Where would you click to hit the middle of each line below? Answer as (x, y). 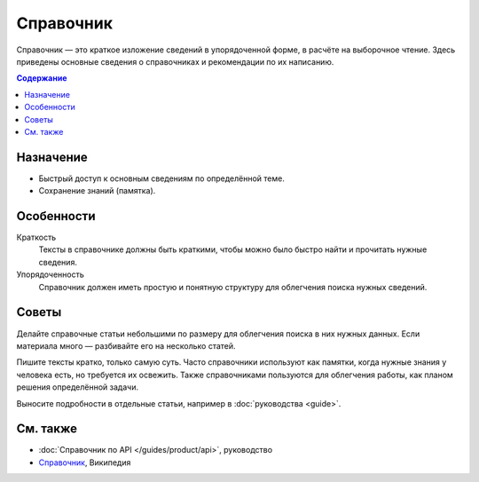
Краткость (36, 237)
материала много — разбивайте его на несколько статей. (126, 345)
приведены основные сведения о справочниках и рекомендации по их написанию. (175, 61)
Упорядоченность (50, 274)
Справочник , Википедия (85, 462)
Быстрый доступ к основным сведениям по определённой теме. (162, 178)
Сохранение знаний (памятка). (97, 191)
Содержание (42, 78)
